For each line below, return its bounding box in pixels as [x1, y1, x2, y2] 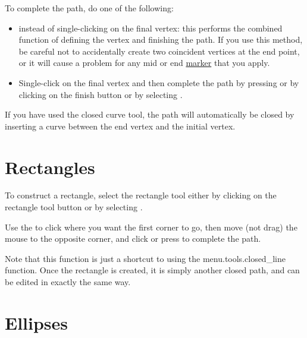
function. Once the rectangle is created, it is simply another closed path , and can [5, 264, 300, 276]
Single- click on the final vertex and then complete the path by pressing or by [18, 76, 299, 89]
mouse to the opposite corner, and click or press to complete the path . [5, 232, 261, 245]
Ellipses [5, 310, 68, 334]
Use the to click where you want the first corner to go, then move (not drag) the [5, 220, 297, 233]
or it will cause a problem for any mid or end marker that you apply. [18, 56, 270, 69]
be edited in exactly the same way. [5, 276, 131, 288]
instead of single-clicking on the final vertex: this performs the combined [18, 21, 283, 34]
